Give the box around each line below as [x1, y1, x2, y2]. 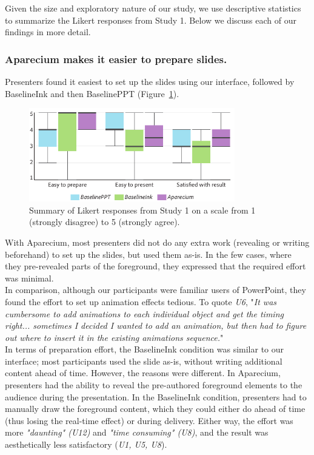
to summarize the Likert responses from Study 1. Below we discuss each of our [5, 13, 296, 26]
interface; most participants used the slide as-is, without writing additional [5, 354, 282, 367]
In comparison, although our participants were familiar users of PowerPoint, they [5, 283, 306, 296]
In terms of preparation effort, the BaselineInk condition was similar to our [5, 343, 284, 356]
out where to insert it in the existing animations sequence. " [5, 331, 224, 343]
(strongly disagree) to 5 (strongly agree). [29, 215, 180, 228]
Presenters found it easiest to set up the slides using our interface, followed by [5, 75, 295, 87]
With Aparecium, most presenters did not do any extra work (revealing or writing [5, 235, 310, 248]
